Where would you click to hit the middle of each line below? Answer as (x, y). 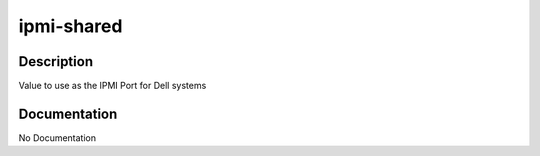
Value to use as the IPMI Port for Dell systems (112, 86)
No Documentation (57, 137)
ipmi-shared (70, 26)
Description (56, 61)
